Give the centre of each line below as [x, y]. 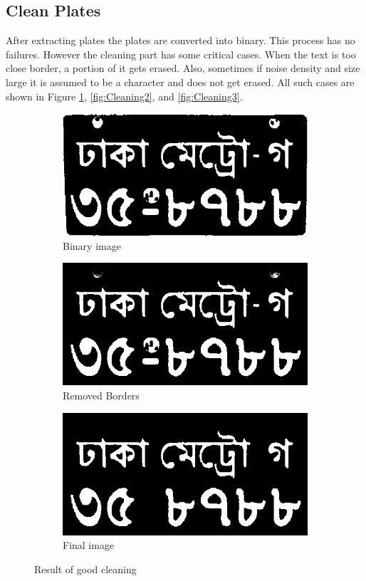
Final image [89, 545]
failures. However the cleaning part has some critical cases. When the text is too [181, 54]
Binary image [92, 245]
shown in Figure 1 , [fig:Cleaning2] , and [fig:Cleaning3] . [124, 96]
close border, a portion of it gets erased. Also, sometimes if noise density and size [183, 68]
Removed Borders [101, 395]
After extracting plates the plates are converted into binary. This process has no [181, 40]
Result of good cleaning [85, 569]
